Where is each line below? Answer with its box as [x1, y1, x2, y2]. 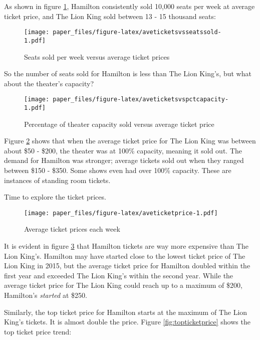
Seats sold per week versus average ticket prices [24, 51, 170, 62]
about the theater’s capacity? [4, 78, 94, 88]
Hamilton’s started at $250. [4, 289, 87, 300]
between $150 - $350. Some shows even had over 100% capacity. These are [4, 164, 231, 175]
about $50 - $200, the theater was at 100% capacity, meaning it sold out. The [4, 145, 242, 155]
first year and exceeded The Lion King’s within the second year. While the [4, 270, 233, 280]
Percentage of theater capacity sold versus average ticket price [24, 118, 214, 129]
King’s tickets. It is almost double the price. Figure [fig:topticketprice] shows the [4, 316, 250, 327]
